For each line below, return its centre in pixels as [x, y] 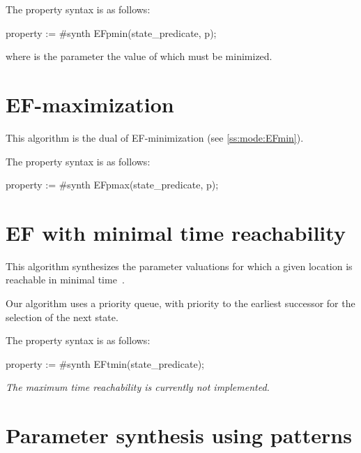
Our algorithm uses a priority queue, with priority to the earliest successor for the [180, 303]
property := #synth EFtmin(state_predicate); [105, 363]
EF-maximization [90, 104]
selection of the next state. [62, 317]
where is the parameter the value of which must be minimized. [139, 56]
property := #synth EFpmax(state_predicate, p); [112, 185]
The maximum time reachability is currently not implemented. [138, 387]
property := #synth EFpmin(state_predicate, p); [111, 32]
